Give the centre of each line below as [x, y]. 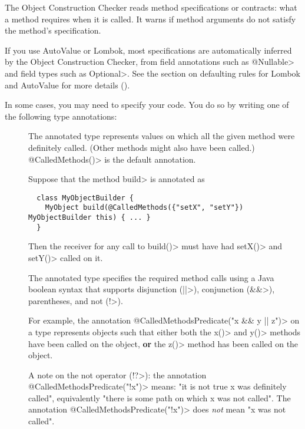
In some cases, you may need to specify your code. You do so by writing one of [147, 105]
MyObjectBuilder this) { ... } [89, 218]
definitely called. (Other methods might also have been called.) [142, 147]
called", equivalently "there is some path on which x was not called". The [160, 397]
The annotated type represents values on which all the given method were [162, 136]
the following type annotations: [61, 116]
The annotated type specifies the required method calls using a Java [151, 277]
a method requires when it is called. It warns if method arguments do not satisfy [150, 19]
